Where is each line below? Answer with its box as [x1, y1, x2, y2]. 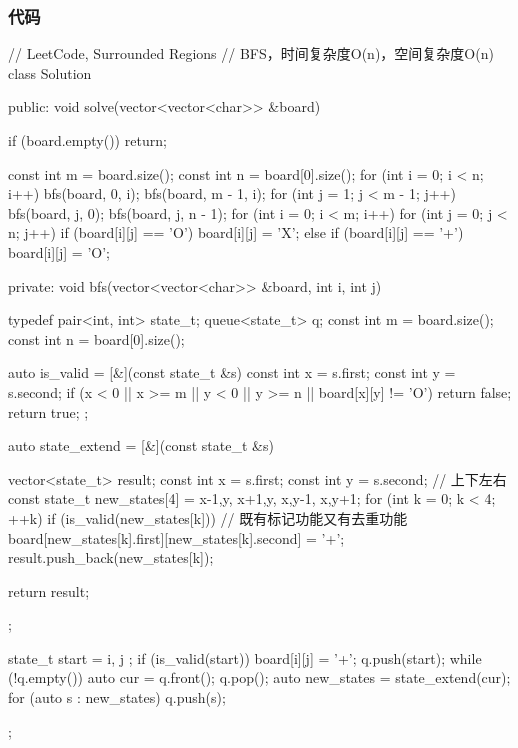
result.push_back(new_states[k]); [8, 547, 214, 568]
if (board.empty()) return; [8, 130, 167, 150]
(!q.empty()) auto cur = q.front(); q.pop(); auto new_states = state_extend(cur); [8, 667, 511, 688]
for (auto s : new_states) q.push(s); [8, 687, 226, 708]
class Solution [8, 62, 92, 83]
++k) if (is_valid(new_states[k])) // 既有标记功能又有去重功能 [8, 507, 408, 528]
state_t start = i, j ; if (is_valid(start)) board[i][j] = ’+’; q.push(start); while [8, 647, 482, 668]
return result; [8, 580, 90, 601]
